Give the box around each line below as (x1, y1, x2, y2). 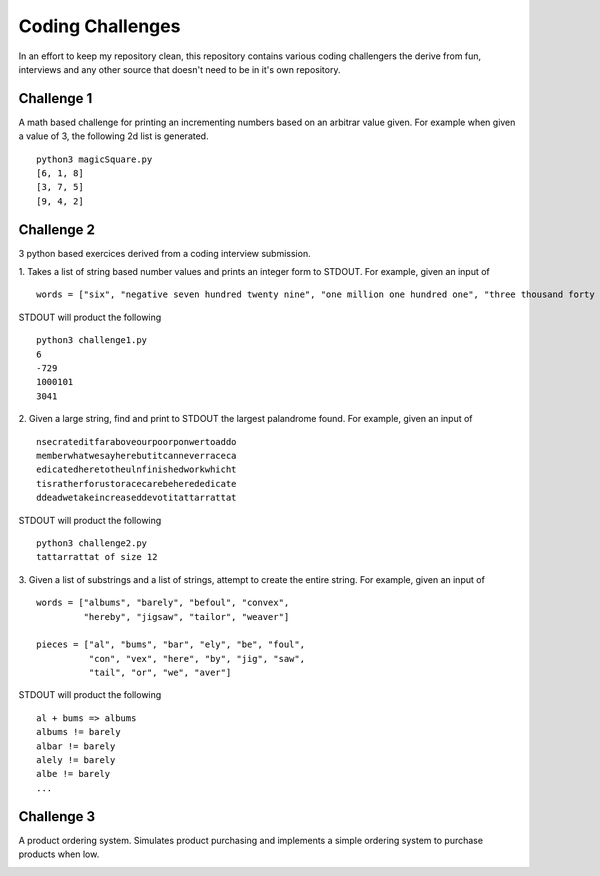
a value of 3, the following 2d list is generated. (18, 130, 209, 142)
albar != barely (36, 740, 116, 752)
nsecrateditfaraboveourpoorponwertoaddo (36, 436, 237, 447)
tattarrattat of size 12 (36, 551, 158, 563)
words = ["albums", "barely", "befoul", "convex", (36, 597, 290, 609)
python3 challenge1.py (36, 335, 148, 346)
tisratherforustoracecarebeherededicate (36, 478, 237, 489)
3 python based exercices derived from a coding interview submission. (18, 247, 311, 259)
